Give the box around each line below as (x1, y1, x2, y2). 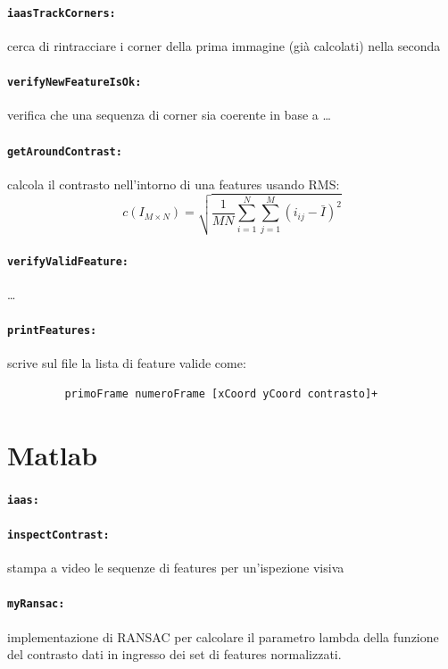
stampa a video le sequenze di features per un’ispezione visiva (7, 558, 344, 577)
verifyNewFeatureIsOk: (7, 76, 142, 89)
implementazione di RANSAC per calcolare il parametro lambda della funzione (7, 627, 439, 646)
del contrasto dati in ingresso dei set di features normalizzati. (7, 645, 342, 664)
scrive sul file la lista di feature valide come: (7, 354, 246, 372)
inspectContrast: (7, 528, 110, 541)
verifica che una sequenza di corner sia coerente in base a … (7, 105, 331, 124)
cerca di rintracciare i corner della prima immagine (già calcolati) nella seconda (7, 36, 441, 54)
